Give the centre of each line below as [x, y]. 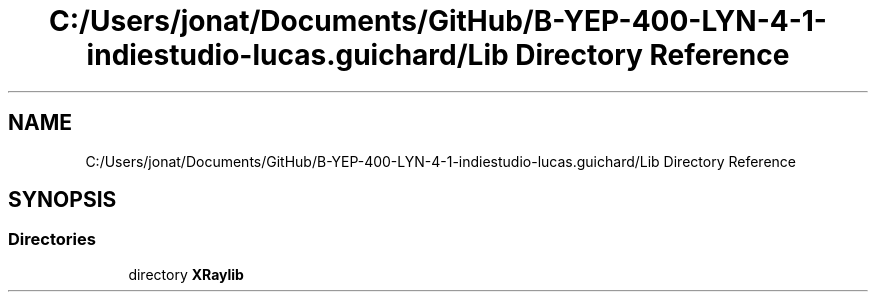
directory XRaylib [186, 274]
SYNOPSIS [62, 200]
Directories [52, 239]
